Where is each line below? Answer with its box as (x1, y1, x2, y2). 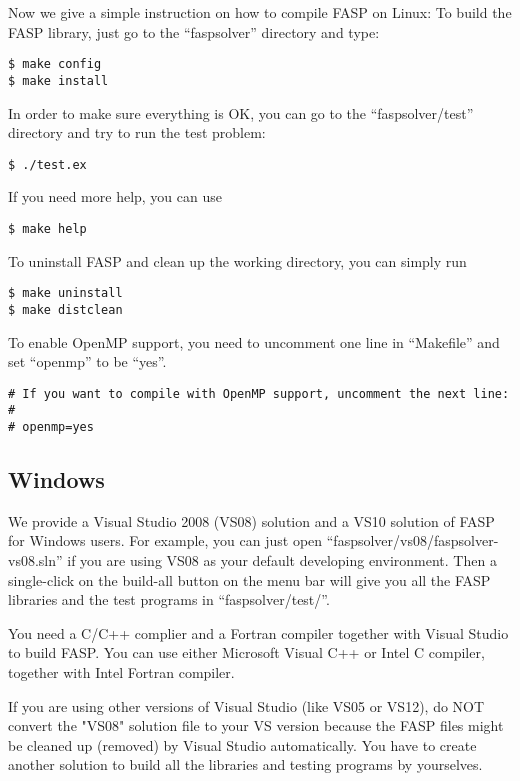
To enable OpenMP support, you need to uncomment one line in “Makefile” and (8, 331, 500, 352)
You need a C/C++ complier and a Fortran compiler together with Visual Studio (8, 622, 509, 643)
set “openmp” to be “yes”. (8, 351, 167, 372)
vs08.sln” (8, 550, 63, 571)
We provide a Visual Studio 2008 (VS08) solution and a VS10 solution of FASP (8, 510, 495, 531)
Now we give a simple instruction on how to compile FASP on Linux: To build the (8, 2, 512, 22)
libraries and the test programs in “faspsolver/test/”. (8, 589, 330, 610)
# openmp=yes (8, 420, 94, 434)
